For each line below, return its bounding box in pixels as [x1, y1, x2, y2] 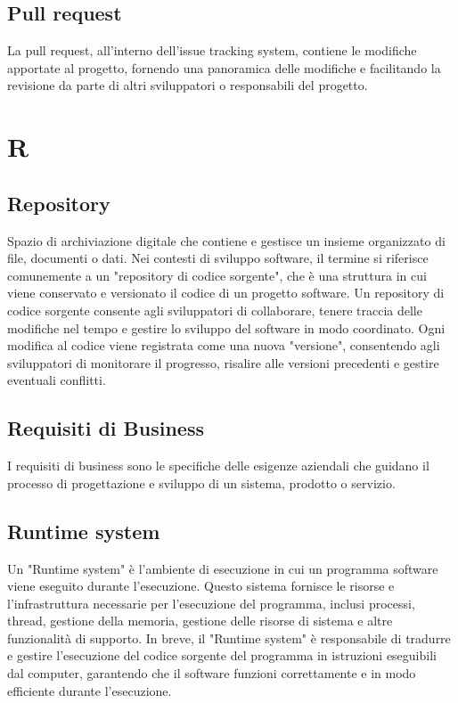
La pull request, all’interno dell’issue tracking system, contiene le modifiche [7, 41, 417, 60]
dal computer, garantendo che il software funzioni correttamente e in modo [7, 664, 416, 683]
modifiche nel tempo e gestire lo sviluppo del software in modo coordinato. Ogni [7, 318, 446, 337]
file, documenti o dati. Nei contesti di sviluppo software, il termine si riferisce [7, 249, 429, 267]
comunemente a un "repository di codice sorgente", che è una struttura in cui [7, 266, 427, 284]
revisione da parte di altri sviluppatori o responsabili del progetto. [7, 76, 368, 94]
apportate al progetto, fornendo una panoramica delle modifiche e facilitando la [7, 58, 441, 77]
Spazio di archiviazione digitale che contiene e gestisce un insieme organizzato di [7, 231, 446, 249]
